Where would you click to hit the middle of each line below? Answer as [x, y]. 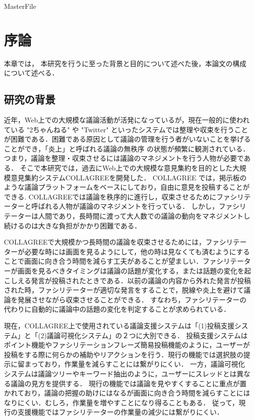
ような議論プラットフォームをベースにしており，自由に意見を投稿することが [127, 187]
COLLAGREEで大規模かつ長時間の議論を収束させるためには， [105, 242]
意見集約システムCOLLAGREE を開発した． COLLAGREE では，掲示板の [128, 177]
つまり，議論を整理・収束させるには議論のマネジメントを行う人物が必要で [124, 158]
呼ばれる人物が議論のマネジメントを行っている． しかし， [125, 206]
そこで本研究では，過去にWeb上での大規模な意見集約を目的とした [126, 168]
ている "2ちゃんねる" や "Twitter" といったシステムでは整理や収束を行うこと [126, 129]
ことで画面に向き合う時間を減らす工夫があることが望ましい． [103, 261]
